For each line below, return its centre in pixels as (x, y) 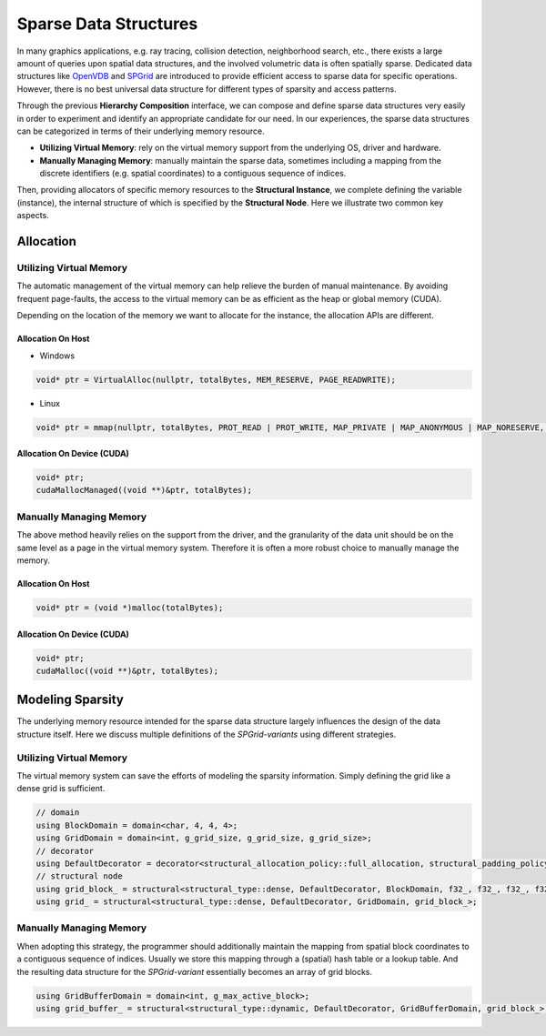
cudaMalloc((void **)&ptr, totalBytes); (127, 670)
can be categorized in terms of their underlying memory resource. (141, 131)
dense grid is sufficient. (61, 789)
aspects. (33, 216)
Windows (57, 356)
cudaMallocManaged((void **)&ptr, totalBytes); (144, 490)
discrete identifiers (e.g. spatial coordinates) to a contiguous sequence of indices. (193, 174)
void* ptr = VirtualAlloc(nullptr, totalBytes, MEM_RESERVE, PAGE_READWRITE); (216, 379)
